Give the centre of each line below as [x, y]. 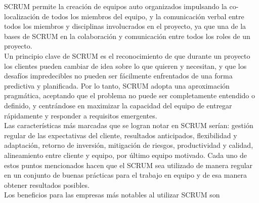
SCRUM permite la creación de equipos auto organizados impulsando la [116, 6]
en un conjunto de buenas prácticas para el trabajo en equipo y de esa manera [125, 175]
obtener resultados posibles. [47, 185]
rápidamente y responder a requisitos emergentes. [81, 115]
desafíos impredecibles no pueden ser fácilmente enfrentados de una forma [118, 76]
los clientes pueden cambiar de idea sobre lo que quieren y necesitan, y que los [125, 66]
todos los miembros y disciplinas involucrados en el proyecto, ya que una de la [125, 26]
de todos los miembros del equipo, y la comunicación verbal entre [143, 16]
